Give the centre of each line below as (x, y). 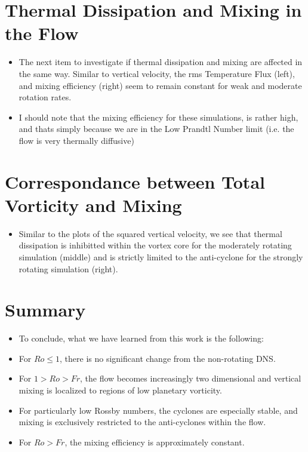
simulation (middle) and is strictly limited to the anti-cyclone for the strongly (161, 256)
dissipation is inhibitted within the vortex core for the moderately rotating (155, 245)
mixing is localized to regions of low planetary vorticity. (120, 390)
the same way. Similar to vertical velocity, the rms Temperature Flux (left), (157, 73)
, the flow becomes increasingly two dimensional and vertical (191, 378)
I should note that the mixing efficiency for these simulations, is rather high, (158, 117)
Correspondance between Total (135, 181)
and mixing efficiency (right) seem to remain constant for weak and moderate (160, 85)
